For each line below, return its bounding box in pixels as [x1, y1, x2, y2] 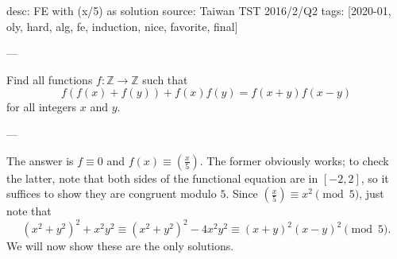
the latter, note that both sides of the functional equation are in [6, 169, 318, 186]
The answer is [6, 152, 74, 168]
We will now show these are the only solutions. [6, 238, 234, 254]
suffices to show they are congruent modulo [6, 185, 217, 202]
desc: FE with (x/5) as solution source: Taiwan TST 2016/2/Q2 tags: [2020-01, [6, 2, 391, 18]
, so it [360, 169, 389, 186]
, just [359, 185, 384, 202]
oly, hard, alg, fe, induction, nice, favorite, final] [6, 17, 238, 34]
